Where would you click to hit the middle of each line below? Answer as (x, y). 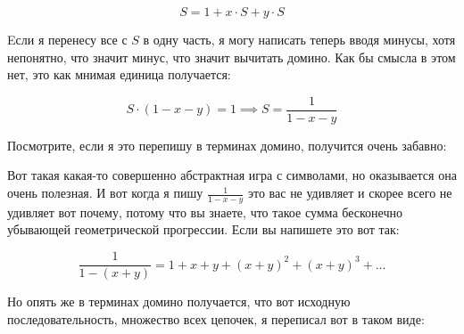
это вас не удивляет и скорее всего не (350, 193)
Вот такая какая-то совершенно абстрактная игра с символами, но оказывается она (232, 175)
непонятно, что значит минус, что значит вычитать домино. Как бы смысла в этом (232, 57)
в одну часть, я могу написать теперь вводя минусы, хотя (299, 39)
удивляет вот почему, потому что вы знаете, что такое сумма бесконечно (205, 212)
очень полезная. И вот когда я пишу (105, 193)
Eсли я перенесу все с (67, 39)
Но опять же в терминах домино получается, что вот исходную (179, 301)
